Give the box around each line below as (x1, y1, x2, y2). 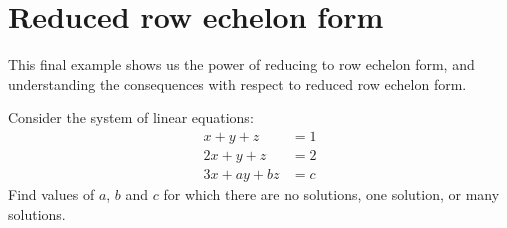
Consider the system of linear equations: (8, 107, 254, 128)
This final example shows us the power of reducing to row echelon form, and (8, 54, 475, 75)
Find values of (8, 184, 95, 204)
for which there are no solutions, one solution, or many (163, 184, 500, 204)
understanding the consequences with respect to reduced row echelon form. (8, 73, 467, 94)
